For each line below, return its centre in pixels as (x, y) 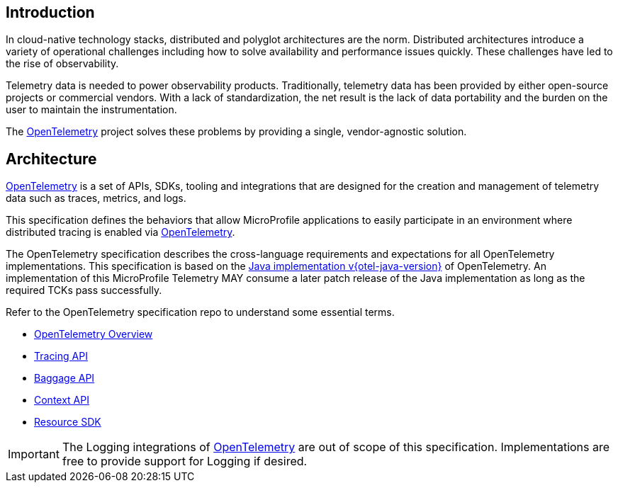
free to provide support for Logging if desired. (185, 461)
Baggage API (64, 378)
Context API (62, 400)
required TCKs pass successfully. (84, 290)
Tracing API (61, 356)
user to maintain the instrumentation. (91, 110)
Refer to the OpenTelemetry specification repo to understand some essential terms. (200, 312)
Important (34, 454)
